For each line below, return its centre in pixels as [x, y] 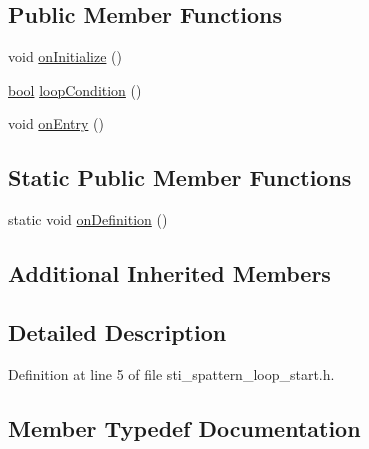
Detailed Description [117, 331]
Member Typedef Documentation [184, 427]
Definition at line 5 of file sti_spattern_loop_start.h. [171, 373]
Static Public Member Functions [180, 177]
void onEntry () [56, 123]
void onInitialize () [65, 56]
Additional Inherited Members [169, 273]
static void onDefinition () [88, 219]
